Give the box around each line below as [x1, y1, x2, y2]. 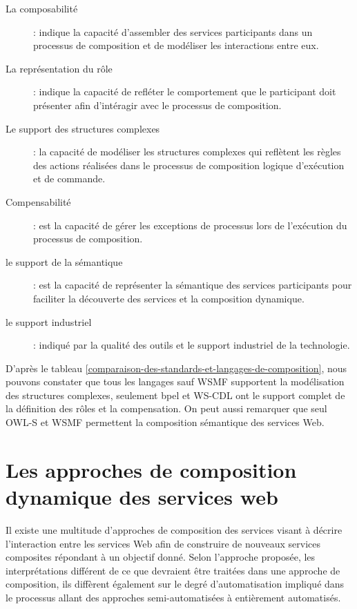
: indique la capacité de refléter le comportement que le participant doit [33, 84, 336, 99]
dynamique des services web [6, 483, 278, 511]
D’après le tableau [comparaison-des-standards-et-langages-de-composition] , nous [6, 360, 347, 375]
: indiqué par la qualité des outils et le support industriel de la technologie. [33, 338, 350, 352]
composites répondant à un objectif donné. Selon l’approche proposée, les [6, 550, 316, 564]
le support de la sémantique [6, 254, 123, 269]
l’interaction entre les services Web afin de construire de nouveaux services [6, 536, 321, 550]
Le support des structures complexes [6, 121, 160, 135]
